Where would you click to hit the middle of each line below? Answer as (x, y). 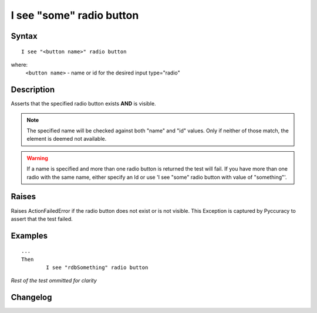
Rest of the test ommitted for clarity (54, 281)
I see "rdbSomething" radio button (97, 268)
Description (33, 90)
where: (19, 64)
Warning (37, 158)
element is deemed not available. (67, 139)
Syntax (24, 36)
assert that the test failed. (42, 219)
